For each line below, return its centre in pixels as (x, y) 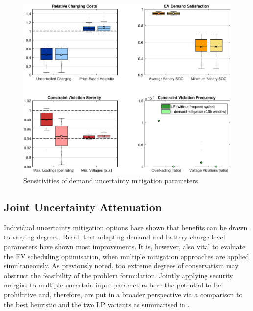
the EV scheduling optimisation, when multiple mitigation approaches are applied (126, 256)
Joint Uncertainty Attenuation (83, 207)
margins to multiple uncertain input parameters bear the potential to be (113, 285)
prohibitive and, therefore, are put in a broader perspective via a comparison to (123, 295)
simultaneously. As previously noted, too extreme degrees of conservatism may (121, 266)
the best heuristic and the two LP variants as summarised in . (97, 304)
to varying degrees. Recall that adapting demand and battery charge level (115, 237)
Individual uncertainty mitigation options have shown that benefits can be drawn (126, 227)
